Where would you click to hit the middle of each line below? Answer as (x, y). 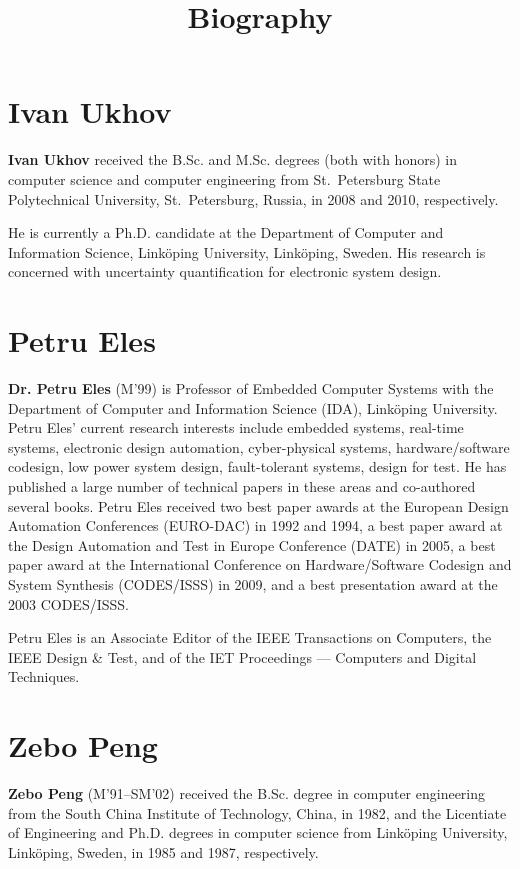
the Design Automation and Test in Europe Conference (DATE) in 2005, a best (252, 544)
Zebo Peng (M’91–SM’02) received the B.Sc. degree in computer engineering (247, 793)
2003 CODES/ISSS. (68, 603)
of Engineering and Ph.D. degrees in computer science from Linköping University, (258, 832)
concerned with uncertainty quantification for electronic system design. (225, 271)
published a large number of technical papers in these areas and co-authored (242, 485)
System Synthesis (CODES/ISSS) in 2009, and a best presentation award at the (253, 583)
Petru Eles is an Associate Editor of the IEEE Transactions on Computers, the (250, 637)
